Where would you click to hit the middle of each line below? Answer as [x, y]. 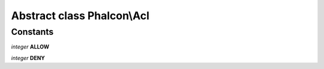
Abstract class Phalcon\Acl [80, 16]
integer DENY [28, 58]
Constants [32, 32]
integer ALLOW [30, 47]
